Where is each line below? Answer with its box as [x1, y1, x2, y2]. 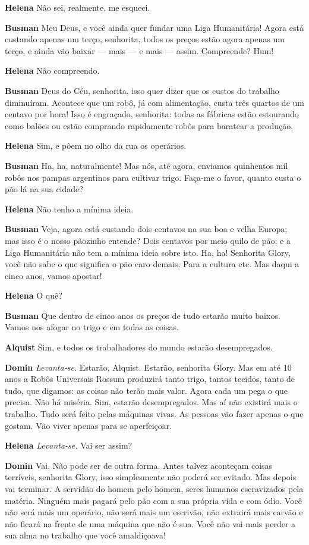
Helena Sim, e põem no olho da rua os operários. [5, 139, 187, 152]
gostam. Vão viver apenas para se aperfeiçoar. [5, 419, 172, 431]
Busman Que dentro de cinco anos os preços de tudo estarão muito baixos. [5, 309, 280, 321]
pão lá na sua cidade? [5, 183, 83, 195]
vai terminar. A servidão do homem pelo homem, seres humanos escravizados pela [5, 483, 304, 494]
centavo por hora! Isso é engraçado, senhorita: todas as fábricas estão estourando [5, 108, 299, 120]
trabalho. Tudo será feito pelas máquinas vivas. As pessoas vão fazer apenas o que [5, 408, 304, 420]
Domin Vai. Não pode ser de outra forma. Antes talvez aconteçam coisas [5, 459, 273, 471]
